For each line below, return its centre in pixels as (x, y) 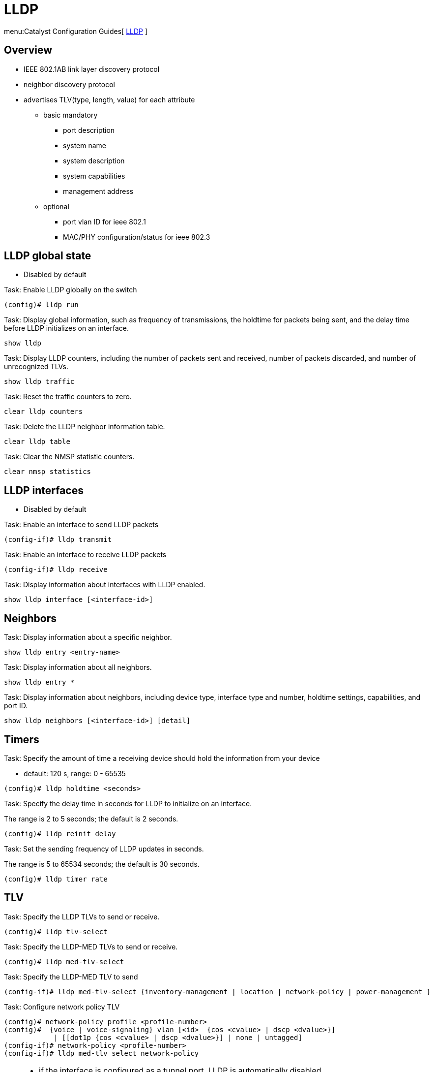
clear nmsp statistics (48, 472)
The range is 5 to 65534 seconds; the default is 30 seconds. (102, 864)
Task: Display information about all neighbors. (78, 667)
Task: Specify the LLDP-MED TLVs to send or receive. (91, 946)
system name (85, 145)
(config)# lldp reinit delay (60, 834)
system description (94, 160)
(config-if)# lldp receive (56, 570)
